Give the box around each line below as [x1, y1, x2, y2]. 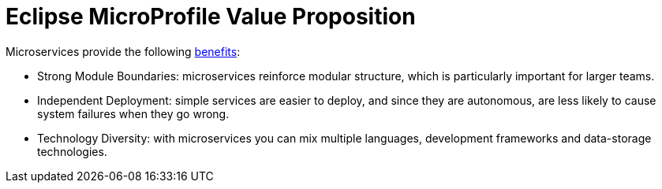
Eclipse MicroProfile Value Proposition [6, 3, 416, 30]
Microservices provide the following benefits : [6, 44, 241, 58]
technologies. [37, 144, 107, 158]
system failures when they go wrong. [37, 106, 230, 120]
